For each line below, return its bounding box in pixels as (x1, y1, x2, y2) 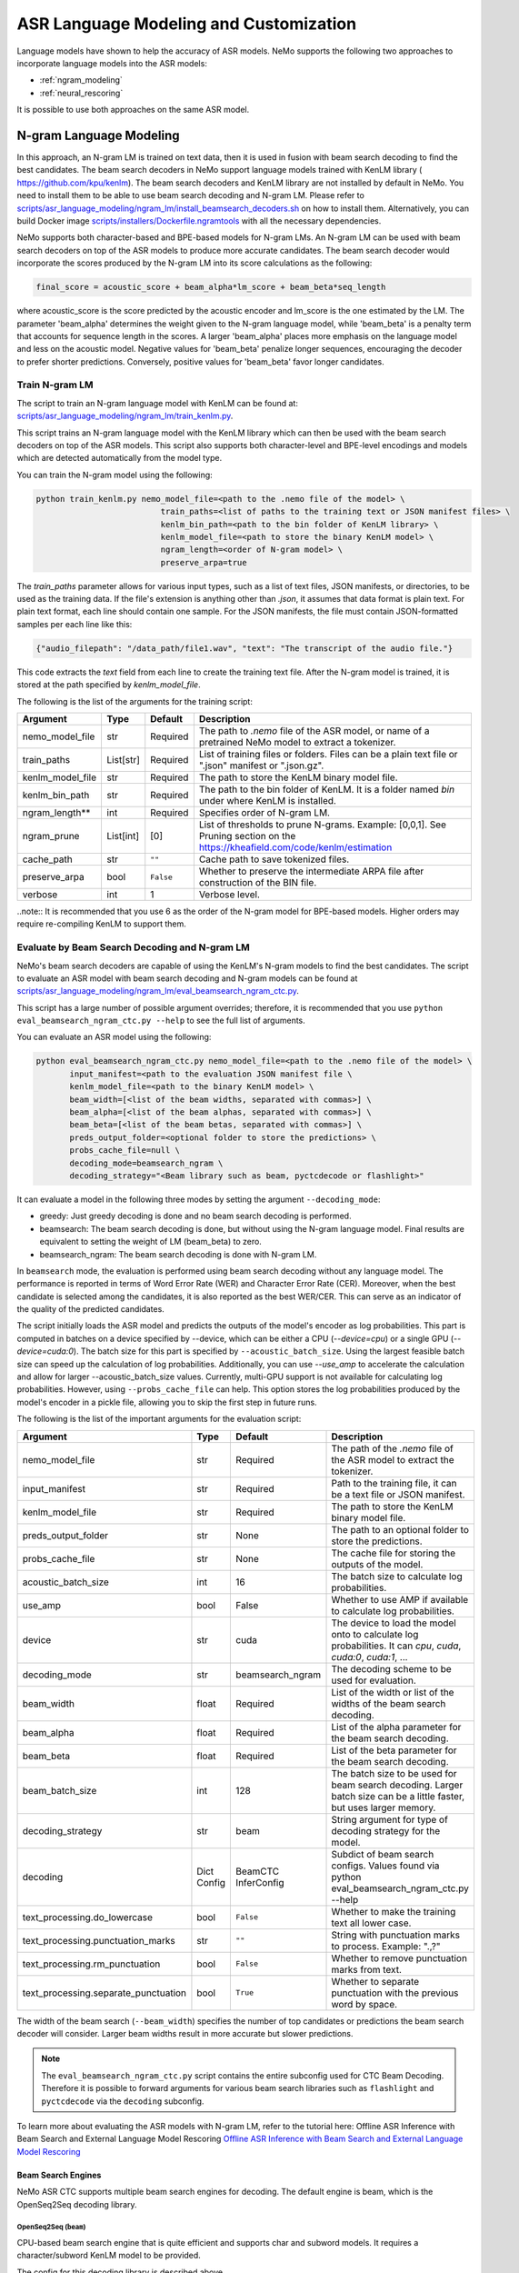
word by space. (331, 1998, 398, 2010)
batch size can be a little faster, (331, 1789, 465, 1802)
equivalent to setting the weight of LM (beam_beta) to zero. (39, 1237, 263, 1247)
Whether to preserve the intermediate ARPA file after (198, 865, 424, 877)
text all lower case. (331, 1917, 412, 1929)
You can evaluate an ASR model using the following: (16, 1032, 212, 1043)
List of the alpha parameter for (331, 1720, 462, 1733)
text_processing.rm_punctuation (22, 1958, 161, 1970)
